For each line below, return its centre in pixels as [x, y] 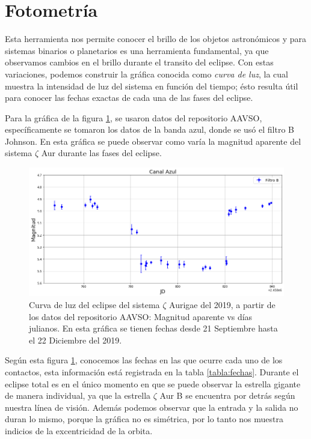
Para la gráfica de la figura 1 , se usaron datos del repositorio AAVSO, [134, 117]
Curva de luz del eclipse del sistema [94, 305]
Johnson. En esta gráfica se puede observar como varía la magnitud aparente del [153, 141]
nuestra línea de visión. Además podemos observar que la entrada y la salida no [152, 407]
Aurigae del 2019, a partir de [222, 305]
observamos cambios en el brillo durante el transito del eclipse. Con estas [139, 62]
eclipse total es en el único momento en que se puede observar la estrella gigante [153, 383]
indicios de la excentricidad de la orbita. [79, 430]
